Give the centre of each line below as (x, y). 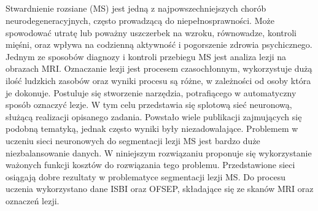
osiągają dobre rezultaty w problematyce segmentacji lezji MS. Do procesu (145, 176)
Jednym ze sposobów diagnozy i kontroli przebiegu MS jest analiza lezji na (146, 56)
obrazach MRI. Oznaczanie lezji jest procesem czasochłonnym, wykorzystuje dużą (159, 68)
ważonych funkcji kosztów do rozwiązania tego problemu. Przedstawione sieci (150, 165)
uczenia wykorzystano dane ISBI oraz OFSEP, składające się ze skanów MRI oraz (160, 189)
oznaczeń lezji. (33, 200)
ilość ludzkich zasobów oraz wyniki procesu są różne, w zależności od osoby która (158, 80)
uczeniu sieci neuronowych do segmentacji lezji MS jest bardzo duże (133, 140)
